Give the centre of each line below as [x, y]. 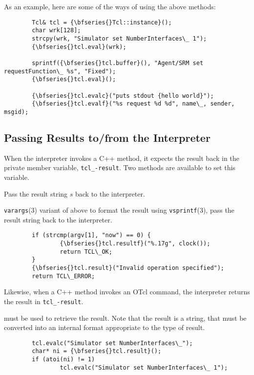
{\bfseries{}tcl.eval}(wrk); [79, 47]
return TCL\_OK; [86, 252]
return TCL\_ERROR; [63, 276]
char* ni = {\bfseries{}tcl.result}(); [97, 351]
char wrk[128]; [56, 31]
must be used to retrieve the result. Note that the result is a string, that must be [125, 318]
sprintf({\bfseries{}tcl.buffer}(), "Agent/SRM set [118, 63]
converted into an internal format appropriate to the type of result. [105, 327]
